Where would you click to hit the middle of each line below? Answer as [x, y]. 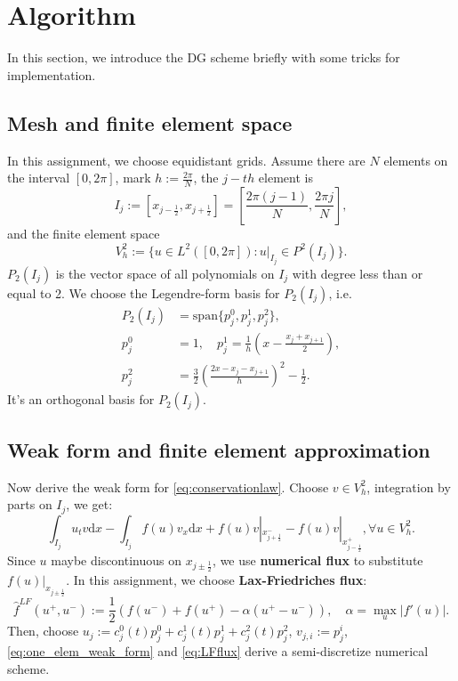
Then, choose [43, 631]
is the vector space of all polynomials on [165, 273]
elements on [416, 160]
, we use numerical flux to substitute [318, 560]
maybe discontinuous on [117, 560]
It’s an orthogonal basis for [81, 399]
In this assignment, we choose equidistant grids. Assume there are [186, 160]
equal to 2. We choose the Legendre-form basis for [144, 292]
